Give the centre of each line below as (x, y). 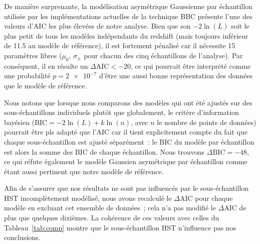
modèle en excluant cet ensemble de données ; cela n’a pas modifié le (110, 208)
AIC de (235, 208)
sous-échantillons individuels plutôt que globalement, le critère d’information (121, 112)
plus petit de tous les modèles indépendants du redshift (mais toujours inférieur (126, 35)
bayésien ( (20, 122)
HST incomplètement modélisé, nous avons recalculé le (88, 198)
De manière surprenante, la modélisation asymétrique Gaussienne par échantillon (128, 6)
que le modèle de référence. (46, 85)
